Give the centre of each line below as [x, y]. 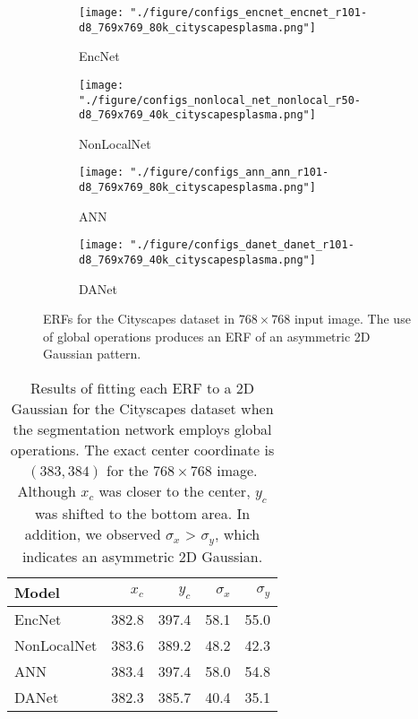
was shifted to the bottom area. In [142, 514]
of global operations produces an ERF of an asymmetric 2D [207, 336]
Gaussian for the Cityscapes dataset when [142, 409]
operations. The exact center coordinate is [142, 450]
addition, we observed [93, 534]
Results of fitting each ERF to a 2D [142, 388]
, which [237, 534]
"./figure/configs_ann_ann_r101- [230, 173]
